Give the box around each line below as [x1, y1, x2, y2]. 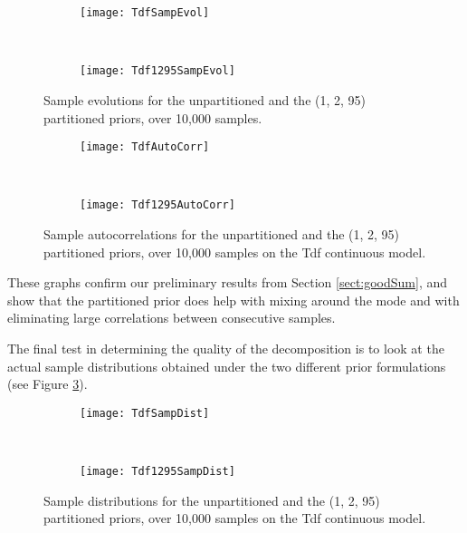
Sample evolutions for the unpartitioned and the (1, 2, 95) [43, 90, 367, 109]
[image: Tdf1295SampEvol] [80, 64, 235, 78]
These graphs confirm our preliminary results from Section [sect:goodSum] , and [7, 273, 448, 292]
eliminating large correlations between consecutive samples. [7, 308, 336, 327]
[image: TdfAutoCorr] [80, 141, 210, 154]
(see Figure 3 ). [7, 374, 88, 393]
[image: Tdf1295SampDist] [80, 465, 235, 478]
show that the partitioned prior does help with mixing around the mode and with [7, 290, 460, 309]
